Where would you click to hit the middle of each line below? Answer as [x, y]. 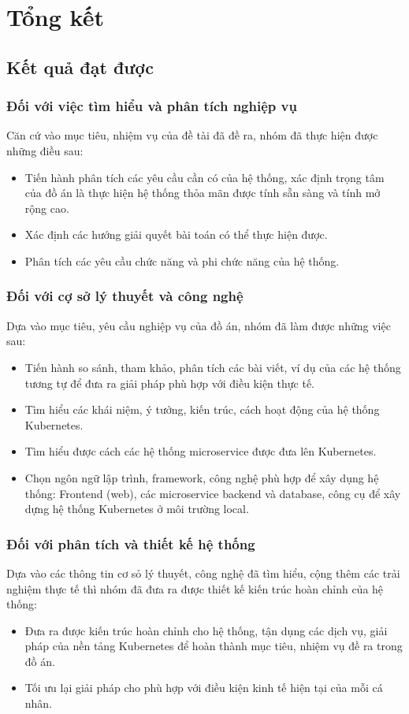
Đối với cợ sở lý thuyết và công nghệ [125, 296]
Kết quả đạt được [80, 67]
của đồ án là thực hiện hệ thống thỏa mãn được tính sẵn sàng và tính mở [203, 193]
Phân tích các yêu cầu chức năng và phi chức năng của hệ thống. [182, 260]
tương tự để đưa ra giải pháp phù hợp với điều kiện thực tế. [170, 383]
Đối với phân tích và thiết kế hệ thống [131, 543]
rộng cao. [47, 208]
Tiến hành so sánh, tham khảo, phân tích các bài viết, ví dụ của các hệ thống [213, 367]
